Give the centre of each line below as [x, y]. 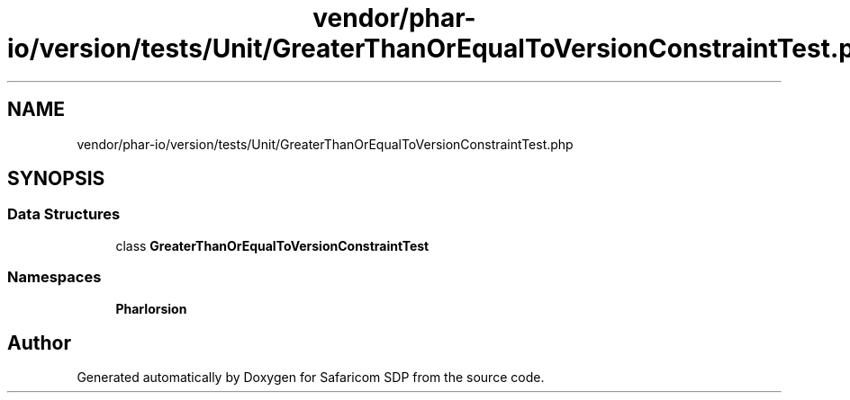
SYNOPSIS [56, 179]
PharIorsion [151, 308]
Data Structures [64, 214]
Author [39, 342]
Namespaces [54, 277]
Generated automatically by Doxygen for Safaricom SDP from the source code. [311, 378]
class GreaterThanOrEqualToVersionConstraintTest [272, 245]
